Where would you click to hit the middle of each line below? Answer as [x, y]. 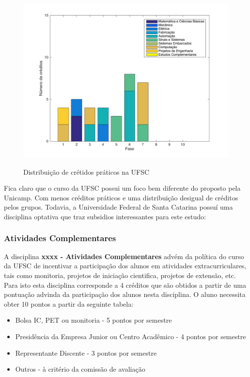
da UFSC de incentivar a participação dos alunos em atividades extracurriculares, [125, 266]
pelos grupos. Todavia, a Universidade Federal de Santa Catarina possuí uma [118, 207]
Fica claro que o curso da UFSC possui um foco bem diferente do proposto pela [122, 188]
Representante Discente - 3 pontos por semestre [86, 352]
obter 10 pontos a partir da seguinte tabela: [69, 303]
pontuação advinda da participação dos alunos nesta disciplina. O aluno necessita [125, 294]
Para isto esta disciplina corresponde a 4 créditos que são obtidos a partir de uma [125, 285]
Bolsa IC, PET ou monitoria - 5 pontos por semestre [94, 320]
